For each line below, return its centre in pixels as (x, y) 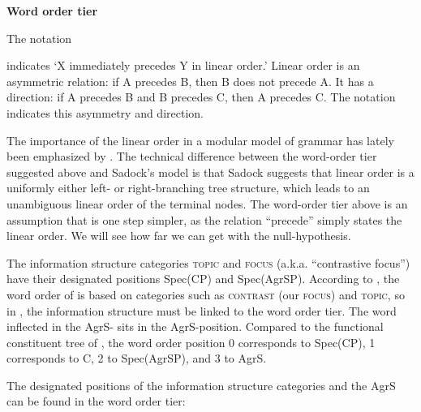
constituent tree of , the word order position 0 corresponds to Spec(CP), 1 (191, 342)
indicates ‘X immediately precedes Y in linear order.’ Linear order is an (183, 65)
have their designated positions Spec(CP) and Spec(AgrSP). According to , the (203, 279)
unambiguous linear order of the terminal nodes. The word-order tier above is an (207, 203)
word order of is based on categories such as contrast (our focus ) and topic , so (206, 294)
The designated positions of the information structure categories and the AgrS (201, 385)
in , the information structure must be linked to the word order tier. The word (202, 310)
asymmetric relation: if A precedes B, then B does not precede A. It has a (190, 81)
